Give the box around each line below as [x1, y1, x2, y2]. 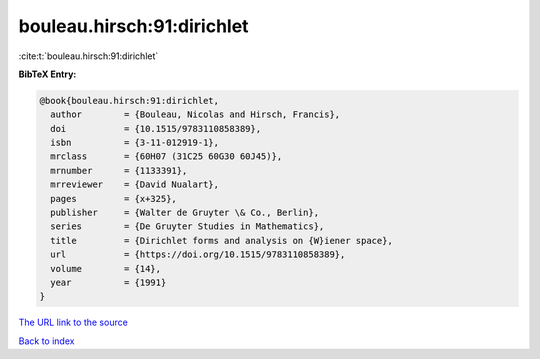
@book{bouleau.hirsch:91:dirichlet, [39, 95, 220, 106]
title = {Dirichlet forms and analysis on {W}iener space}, [50, 235, 394, 246]
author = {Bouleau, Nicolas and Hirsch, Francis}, [50, 109, 341, 120]
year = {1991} [50, 277, 167, 288]
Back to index [18, 335, 75, 347]
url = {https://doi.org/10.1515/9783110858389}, [50, 249, 346, 260]
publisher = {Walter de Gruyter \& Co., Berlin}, [50, 207, 320, 219]
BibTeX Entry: [18, 68, 77, 80]
